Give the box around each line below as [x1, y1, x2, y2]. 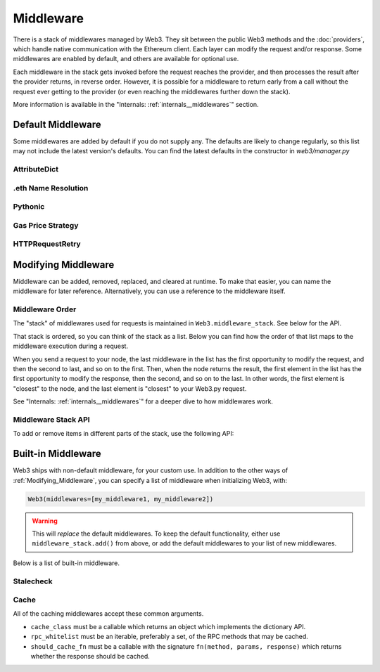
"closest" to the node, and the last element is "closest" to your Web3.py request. [13, 384, 247, 393]
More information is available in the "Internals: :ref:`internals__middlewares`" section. [13, 100, 260, 108]
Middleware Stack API [13, 415, 91, 425]
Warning [32, 517, 58, 525]
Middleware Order [13, 304, 77, 314]
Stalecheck [13, 576, 53, 586]
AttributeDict [13, 164, 59, 174]
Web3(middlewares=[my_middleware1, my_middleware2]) [27, 495, 214, 503]
